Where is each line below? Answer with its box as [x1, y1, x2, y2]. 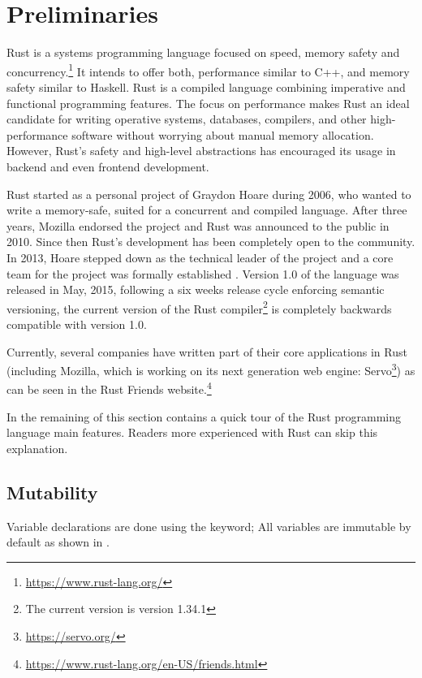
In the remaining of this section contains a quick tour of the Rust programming [6, 408, 401, 425]
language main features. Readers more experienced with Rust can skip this [6, 424, 378, 441]
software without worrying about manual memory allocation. [71, 126, 374, 143]
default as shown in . [6, 533, 110, 551]
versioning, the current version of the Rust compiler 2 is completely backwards [6, 297, 392, 317]
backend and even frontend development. [6, 158, 209, 175]
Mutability [6, 479, 98, 504]
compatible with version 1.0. [6, 315, 147, 332]
